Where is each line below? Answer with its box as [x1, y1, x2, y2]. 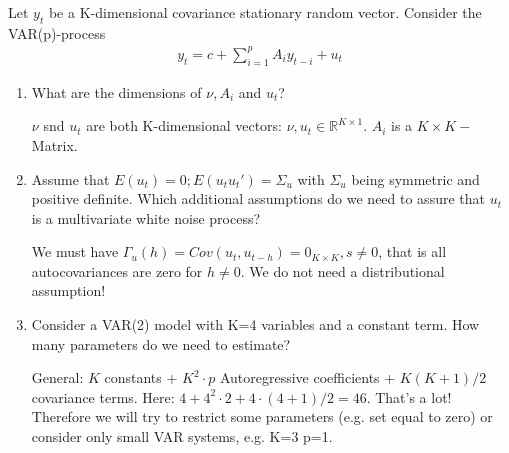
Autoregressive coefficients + [219, 367, 396, 388]
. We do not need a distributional [240, 260, 445, 281]
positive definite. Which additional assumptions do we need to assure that [31, 188, 485, 209]
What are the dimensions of [31, 81, 202, 102]
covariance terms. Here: [31, 386, 175, 407]
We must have [31, 241, 119, 262]
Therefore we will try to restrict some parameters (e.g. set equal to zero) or [31, 406, 493, 427]
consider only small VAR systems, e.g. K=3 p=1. [31, 426, 333, 447]
